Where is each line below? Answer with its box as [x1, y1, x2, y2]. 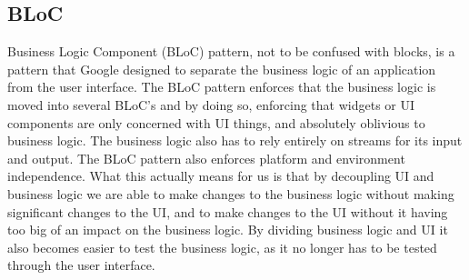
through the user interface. [7, 255, 155, 275]
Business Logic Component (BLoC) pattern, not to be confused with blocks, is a [7, 42, 455, 61]
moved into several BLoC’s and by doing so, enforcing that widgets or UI [7, 95, 415, 114]
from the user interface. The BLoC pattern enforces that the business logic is [7, 77, 436, 96]
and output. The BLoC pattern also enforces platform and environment [7, 148, 405, 167]
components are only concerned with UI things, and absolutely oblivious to [7, 113, 425, 132]
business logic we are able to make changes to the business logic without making [7, 184, 454, 203]
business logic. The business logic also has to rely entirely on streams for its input [7, 131, 463, 150]
